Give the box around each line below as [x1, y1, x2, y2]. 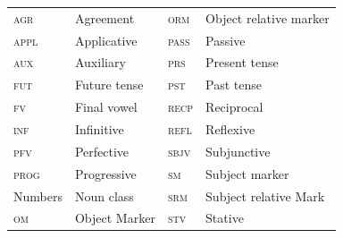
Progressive [74, 164, 137, 183]
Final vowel [74, 98, 138, 116]
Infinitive [74, 119, 124, 138]
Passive [205, 30, 246, 49]
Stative [205, 208, 244, 227]
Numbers [13, 186, 63, 205]
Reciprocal [205, 98, 264, 116]
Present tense [205, 53, 279, 72]
